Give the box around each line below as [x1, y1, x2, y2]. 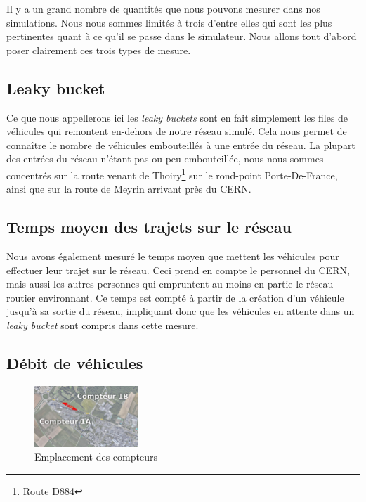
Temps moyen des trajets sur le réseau [6, 216, 292, 238]
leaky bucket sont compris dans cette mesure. [6, 317, 199, 332]
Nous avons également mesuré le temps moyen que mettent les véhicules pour [6, 249, 339, 263]
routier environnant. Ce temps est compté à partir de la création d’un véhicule [6, 290, 344, 304]
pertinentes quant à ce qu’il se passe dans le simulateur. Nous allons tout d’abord [6, 29, 357, 44]
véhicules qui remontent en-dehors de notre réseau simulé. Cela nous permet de [6, 124, 347, 139]
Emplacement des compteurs [34, 449, 157, 464]
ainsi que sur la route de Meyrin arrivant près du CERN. [6, 181, 251, 196]
